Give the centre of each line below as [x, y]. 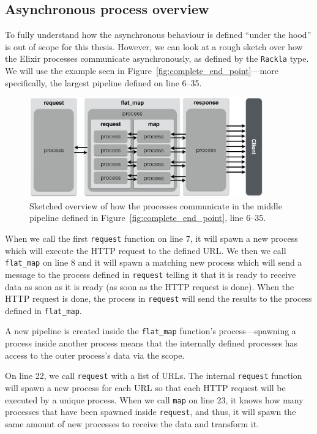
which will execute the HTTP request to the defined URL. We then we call [146, 250]
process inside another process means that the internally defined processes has [151, 343]
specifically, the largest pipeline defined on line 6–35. [103, 82]
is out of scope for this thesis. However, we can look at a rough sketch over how [154, 46]
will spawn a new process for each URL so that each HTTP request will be [145, 387]
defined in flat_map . [43, 310]
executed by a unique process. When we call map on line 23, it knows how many [154, 399]
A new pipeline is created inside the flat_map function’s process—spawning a [151, 331]
